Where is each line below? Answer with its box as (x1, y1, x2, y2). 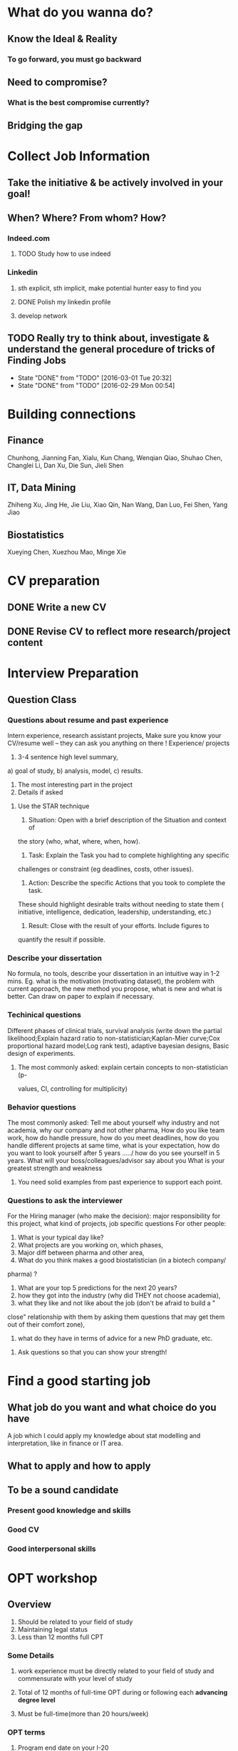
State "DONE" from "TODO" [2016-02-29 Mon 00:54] (17, 381, 175, 389)
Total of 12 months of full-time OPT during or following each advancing (17, 1688, 228, 1697)
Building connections (7, 406, 136, 422)
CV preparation (7, 573, 100, 589)
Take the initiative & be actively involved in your (7, 176, 224, 189)
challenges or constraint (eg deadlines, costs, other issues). (17, 865, 194, 874)
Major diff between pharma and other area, (17, 1248, 145, 1257)
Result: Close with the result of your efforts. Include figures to (28, 922, 209, 930)
